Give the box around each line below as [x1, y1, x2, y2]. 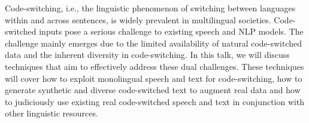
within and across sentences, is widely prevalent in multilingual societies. [5, 13, 271, 26]
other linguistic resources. [5, 107, 98, 119]
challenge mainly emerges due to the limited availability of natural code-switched [5, 36, 302, 49]
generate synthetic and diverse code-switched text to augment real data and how [5, 84, 301, 96]
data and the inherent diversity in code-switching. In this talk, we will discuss [5, 48, 290, 61]
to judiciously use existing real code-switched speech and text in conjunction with [5, 95, 305, 107]
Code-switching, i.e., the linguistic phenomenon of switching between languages [5, 2, 296, 14]
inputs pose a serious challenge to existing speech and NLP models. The [39, 25, 304, 38]
